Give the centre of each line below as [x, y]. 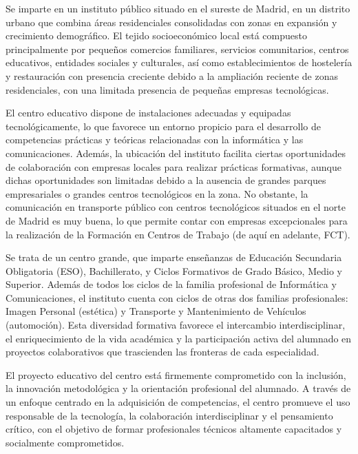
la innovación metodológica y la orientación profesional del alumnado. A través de [178, 388]
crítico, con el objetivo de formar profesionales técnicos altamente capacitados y [174, 429]
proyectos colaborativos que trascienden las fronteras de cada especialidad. [162, 352]
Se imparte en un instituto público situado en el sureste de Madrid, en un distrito [178, 8]
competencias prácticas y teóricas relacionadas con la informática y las [155, 140]
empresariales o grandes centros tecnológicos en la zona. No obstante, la [157, 193]
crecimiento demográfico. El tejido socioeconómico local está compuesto [156, 35]
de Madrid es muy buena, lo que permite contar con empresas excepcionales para [177, 220]
